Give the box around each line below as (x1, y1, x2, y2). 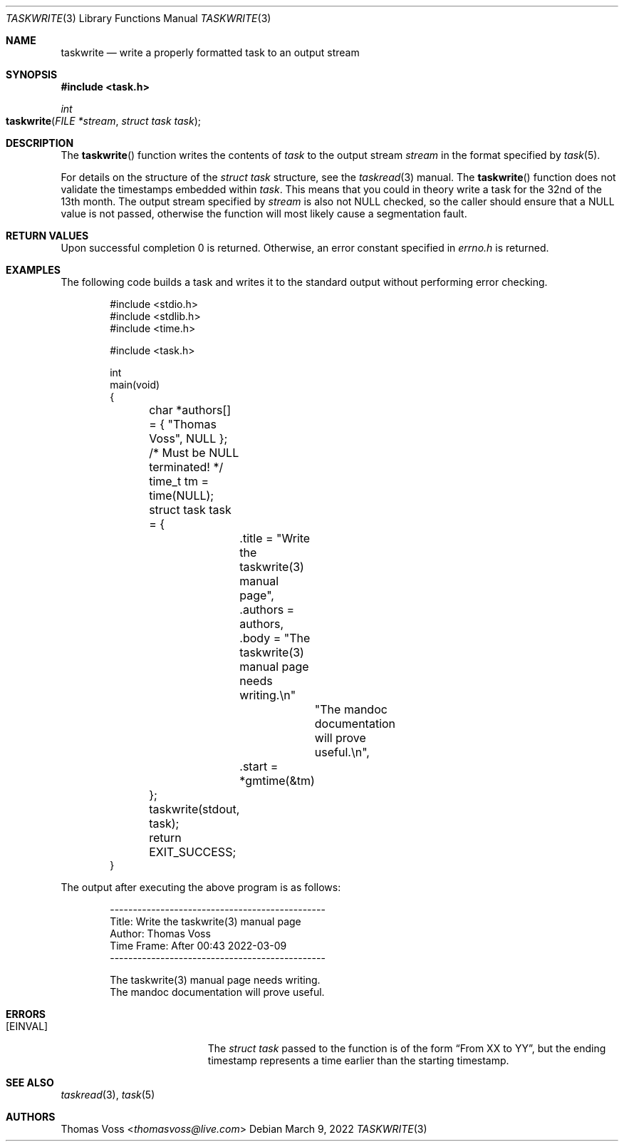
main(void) (110, 379, 160, 391)
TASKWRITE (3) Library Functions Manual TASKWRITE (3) (6, 12, 271, 24)
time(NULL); (149, 488, 214, 503)
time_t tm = (149, 474, 209, 488)
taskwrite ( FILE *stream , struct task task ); (6, 115, 202, 127)
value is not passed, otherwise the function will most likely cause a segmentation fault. (61, 207, 467, 220)
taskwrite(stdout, (149, 802, 240, 816)
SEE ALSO (6, 1076, 54, 1089)
